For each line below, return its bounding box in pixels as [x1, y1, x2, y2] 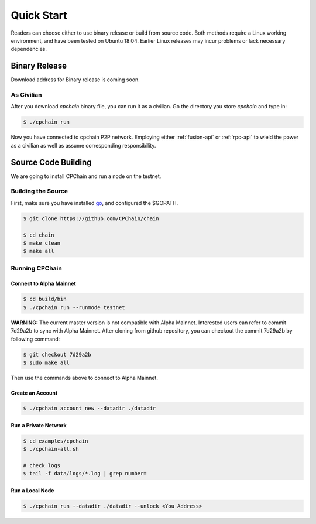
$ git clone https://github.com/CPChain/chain [23, 215, 159, 222]
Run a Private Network [11, 422, 67, 429]
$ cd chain [23, 231, 54, 238]
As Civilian [11, 91, 42, 99]
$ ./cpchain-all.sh [23, 446, 79, 452]
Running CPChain [11, 264, 63, 272]
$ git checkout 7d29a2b [23, 351, 92, 358]
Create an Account [11, 389, 58, 396]
